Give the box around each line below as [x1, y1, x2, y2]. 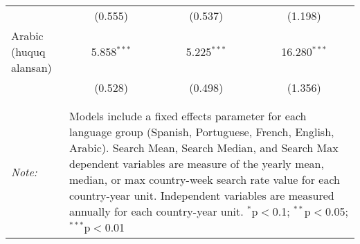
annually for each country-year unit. [69, 203, 244, 219]
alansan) [11, 59, 52, 75]
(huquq [11, 44, 46, 59]
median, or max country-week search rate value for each [69, 171, 340, 187]
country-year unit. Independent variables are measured [69, 187, 334, 203]
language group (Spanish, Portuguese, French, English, [69, 124, 334, 140]
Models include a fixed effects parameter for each [69, 108, 307, 124]
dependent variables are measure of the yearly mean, [69, 156, 324, 171]
